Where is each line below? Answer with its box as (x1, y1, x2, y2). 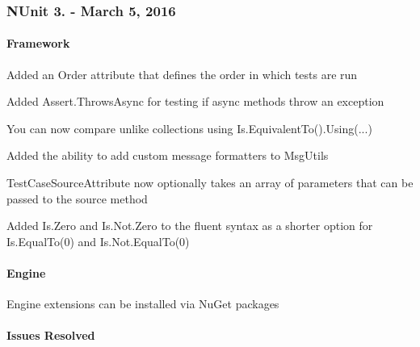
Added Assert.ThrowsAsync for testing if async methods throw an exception (6, 93, 384, 110)
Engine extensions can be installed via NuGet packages (6, 295, 279, 312)
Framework (6, 35, 70, 52)
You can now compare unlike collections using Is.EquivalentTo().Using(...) (6, 119, 372, 136)
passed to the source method (6, 190, 148, 207)
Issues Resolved (6, 327, 95, 344)
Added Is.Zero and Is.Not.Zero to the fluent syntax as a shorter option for (6, 217, 373, 234)
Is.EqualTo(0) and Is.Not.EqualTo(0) (6, 232, 190, 249)
